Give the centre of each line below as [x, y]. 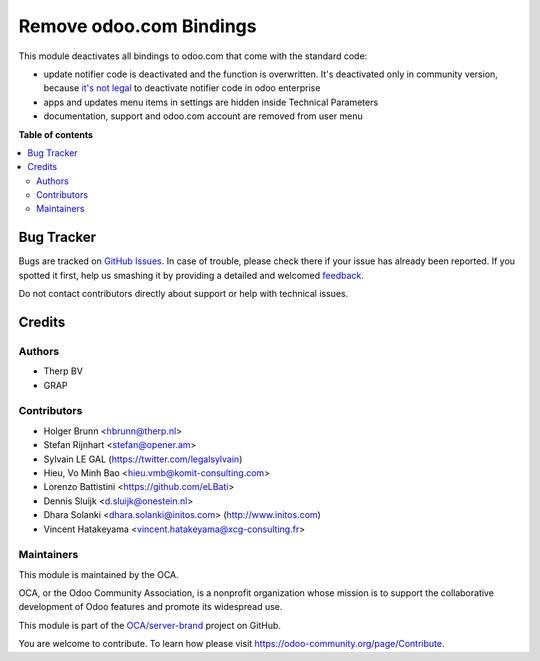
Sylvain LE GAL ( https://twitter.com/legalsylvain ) [143, 459]
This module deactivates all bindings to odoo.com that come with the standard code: [193, 56]
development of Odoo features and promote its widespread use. [150, 607]
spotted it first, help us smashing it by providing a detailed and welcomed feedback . [191, 275]
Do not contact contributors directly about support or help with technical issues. [183, 294]
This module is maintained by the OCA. [98, 574]
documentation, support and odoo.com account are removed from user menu [203, 116]
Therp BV [63, 371]
